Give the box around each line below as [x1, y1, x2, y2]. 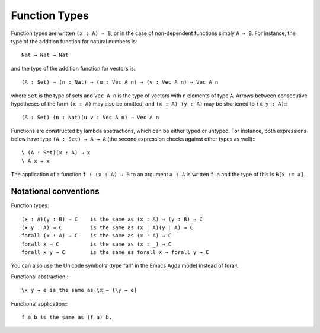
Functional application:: [11, 300, 68, 307]
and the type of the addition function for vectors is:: [11, 65, 137, 72]
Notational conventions [11, 186, 100, 196]
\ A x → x [21, 157, 50, 164]
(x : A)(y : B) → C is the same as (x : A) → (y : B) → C [21, 215, 203, 223]
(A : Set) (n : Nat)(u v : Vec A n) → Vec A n [21, 114, 159, 121]
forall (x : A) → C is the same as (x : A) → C [21, 232, 172, 239]
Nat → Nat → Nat [21, 52, 69, 59]
